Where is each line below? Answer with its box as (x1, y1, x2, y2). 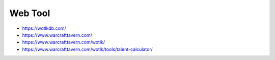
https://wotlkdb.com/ (22, 25, 66, 31)
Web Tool (9, 8, 50, 19)
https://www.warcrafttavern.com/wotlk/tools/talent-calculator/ (22, 46, 153, 52)
